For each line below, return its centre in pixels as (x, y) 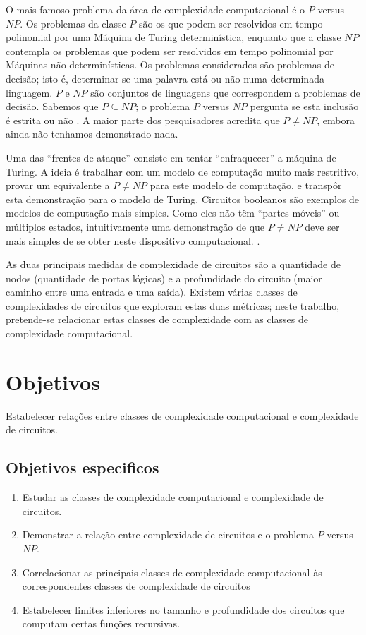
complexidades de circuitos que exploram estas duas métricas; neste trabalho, (173, 305)
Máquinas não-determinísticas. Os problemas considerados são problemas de (170, 65)
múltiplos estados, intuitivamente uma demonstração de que (135, 226)
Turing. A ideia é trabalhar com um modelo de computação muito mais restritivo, (183, 171)
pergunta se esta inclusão (304, 106)
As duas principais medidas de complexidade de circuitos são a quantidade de (173, 264)
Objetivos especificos (83, 467)
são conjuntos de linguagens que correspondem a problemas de (225, 92)
